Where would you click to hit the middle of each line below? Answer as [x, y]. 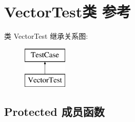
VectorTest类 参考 [68, 11]
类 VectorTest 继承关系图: [46, 36]
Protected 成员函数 [54, 112]
